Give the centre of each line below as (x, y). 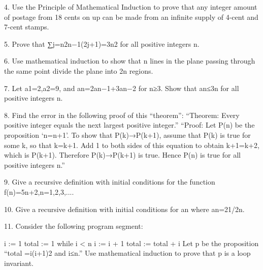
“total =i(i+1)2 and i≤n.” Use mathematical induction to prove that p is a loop (127, 253)
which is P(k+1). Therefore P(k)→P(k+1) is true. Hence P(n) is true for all (122, 155)
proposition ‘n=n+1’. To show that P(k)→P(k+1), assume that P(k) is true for (127, 134)
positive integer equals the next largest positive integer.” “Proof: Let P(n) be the (129, 125)
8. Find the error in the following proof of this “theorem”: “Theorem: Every (122, 115)
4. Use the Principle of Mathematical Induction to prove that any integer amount (131, 7)
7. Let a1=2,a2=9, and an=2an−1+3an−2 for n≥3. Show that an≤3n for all (122, 88)
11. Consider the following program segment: (74, 226)
